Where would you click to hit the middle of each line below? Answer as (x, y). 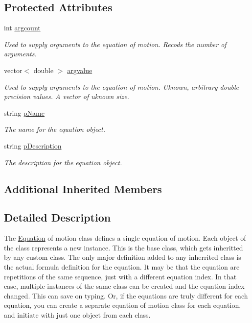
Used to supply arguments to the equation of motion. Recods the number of (115, 44)
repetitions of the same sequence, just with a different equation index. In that (120, 276)
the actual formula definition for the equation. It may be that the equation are (122, 266)
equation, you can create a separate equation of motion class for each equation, (123, 305)
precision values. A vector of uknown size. (67, 96)
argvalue (80, 70)
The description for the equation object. (63, 162)
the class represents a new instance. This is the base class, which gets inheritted (124, 247)
